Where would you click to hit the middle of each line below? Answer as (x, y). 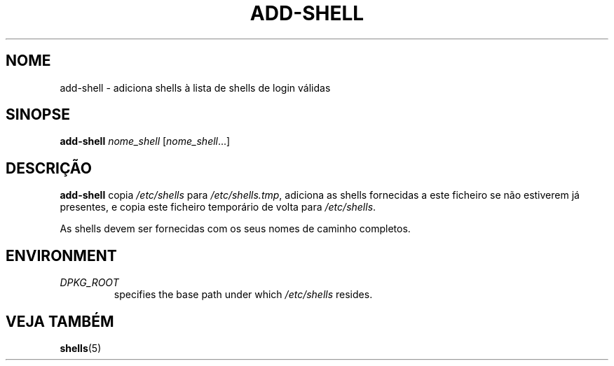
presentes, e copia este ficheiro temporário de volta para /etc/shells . (218, 207)
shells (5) (81, 348)
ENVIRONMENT (61, 255)
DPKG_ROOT (89, 283)
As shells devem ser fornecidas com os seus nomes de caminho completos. (235, 229)
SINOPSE (38, 115)
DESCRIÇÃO (49, 168)
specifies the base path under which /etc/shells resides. (243, 295)
